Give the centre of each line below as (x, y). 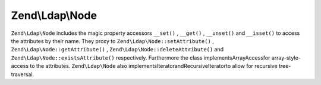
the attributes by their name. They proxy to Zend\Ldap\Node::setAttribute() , (112, 41)
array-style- (286, 58)
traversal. (23, 74)
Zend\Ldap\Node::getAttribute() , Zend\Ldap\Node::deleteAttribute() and (117, 50)
